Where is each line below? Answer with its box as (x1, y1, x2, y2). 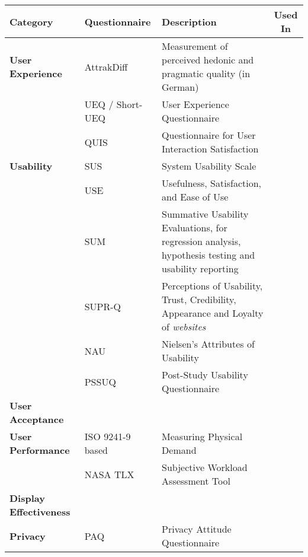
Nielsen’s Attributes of (162, 337, 255, 351)
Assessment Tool (162, 474, 230, 488)
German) (162, 80, 199, 94)
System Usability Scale (162, 159, 256, 173)
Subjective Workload (162, 460, 248, 474)
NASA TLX (84, 467, 134, 481)
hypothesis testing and (162, 248, 255, 262)
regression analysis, (162, 234, 241, 248)
